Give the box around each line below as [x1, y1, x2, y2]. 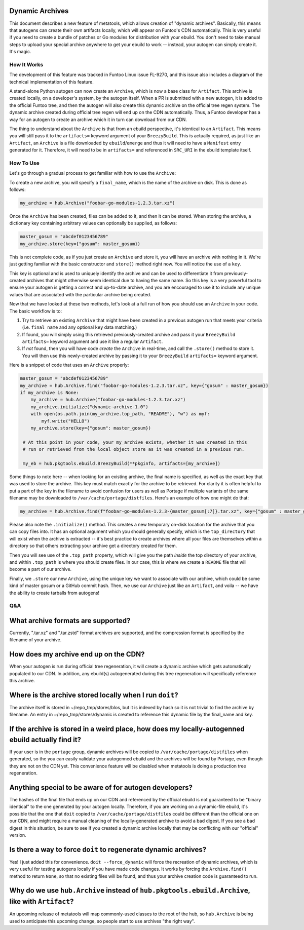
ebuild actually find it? [9, 735, 81, 744]
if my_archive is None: [20, 390, 80, 395]
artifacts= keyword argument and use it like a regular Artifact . [22, 338, 163, 344]
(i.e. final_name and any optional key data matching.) [22, 324, 137, 330]
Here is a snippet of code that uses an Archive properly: [9, 362, 129, 368]
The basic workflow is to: [9, 308, 62, 314]
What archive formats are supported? [9, 616, 131, 625]
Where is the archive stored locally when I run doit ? [9, 690, 178, 699]
